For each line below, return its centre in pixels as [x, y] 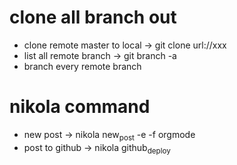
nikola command [80, 107]
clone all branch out [93, 17]
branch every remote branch [82, 66]
